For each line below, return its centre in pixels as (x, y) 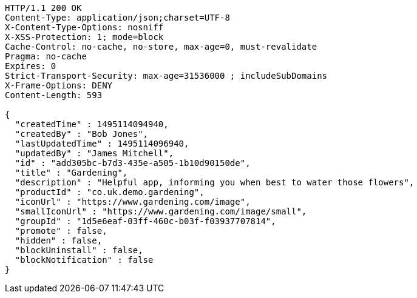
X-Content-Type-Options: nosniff (84, 27)
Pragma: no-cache (46, 56)
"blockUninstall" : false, (79, 250)
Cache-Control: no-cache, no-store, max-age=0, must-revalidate (161, 47)
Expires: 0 (31, 66)
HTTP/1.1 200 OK (43, 8)
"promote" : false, (61, 231)
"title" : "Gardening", (71, 173)
